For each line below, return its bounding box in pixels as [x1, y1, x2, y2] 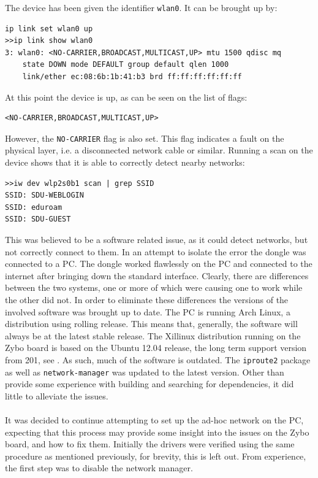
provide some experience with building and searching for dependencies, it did [5, 377, 294, 390]
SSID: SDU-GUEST [5, 215, 71, 224]
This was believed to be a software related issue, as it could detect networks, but [5, 233, 308, 246]
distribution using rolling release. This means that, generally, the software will [5, 317, 298, 330]
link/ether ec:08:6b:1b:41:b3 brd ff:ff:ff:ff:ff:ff [22, 72, 242, 82]
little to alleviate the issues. [5, 389, 108, 402]
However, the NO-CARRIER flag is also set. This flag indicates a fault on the [5, 131, 284, 144]
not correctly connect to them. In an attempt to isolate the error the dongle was [5, 245, 306, 258]
